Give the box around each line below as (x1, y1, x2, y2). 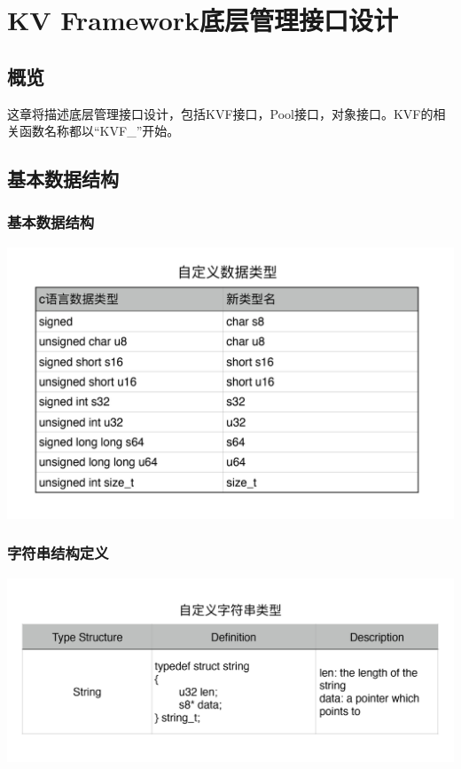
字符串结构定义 (7, 542, 109, 564)
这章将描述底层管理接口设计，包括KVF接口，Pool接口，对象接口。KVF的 (7, 104, 434, 122)
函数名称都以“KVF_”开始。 (19, 122, 180, 140)
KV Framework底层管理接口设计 (7, 2, 399, 38)
